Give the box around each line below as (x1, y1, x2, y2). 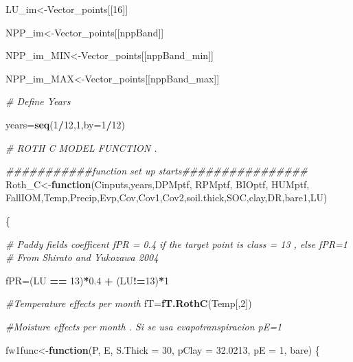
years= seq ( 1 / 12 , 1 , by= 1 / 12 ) (5, 117, 125, 131)
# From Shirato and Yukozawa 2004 (5, 250, 159, 264)
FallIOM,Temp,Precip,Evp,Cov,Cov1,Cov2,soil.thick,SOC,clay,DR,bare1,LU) (5, 190, 328, 205)
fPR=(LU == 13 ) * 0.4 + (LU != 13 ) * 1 (5, 273, 170, 287)
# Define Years (5, 94, 71, 109)
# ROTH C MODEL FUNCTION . (5, 140, 157, 155)
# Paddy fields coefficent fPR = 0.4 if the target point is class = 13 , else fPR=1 (5, 236, 348, 251)
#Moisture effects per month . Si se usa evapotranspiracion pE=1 (5, 319, 282, 333)
